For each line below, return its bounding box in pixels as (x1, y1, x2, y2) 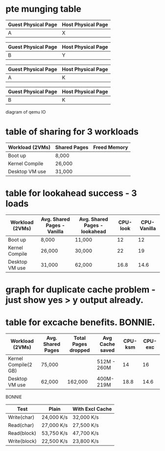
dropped (70, 347, 90, 354)
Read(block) (8, 429, 37, 436)
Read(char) (8, 422, 34, 428)
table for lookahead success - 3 (5, 188, 137, 199)
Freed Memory (93, 143, 129, 150)
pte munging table (5, 3, 81, 15)
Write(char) (8, 414, 35, 421)
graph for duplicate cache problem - (5, 284, 156, 295)
